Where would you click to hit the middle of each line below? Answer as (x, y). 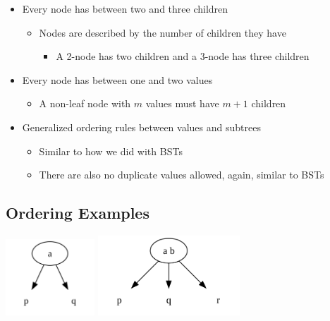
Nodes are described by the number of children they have (163, 32)
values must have (182, 103)
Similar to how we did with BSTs (111, 151)
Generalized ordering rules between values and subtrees (141, 127)
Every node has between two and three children (125, 8)
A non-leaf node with (85, 103)
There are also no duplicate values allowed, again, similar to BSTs (182, 175)
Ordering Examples (78, 213)
